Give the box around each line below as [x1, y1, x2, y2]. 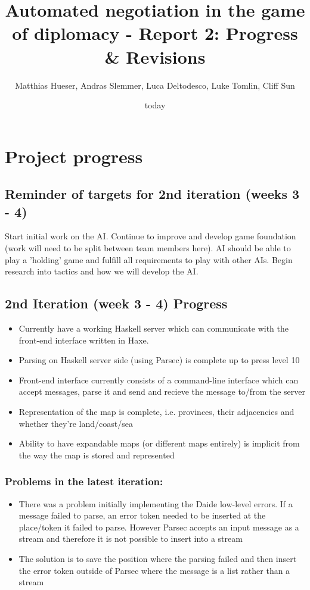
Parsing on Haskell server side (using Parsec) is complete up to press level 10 [18, 354, 300, 366]
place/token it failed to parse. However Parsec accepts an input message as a [18, 520, 299, 533]
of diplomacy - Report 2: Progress [12, 21, 298, 45]
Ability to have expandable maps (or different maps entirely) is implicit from [18, 437, 300, 449]
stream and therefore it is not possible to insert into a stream [18, 532, 243, 545]
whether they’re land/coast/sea [18, 417, 133, 429]
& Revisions [104, 44, 206, 68]
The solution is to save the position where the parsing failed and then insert [18, 552, 297, 564]
